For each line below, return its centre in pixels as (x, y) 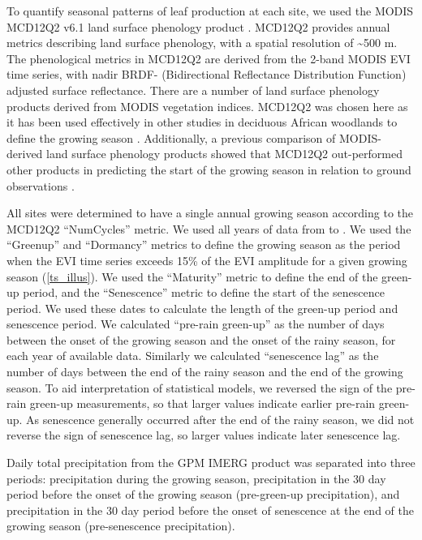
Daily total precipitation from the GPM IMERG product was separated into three (211, 463)
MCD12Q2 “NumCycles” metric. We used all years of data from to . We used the (209, 228)
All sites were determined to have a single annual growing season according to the (210, 213)
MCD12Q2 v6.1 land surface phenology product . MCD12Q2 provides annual (198, 26)
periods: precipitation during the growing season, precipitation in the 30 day (196, 478)
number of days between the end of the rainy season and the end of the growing (205, 372)
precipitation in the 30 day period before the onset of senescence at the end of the (210, 510)
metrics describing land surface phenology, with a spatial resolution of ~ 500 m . (202, 43)
